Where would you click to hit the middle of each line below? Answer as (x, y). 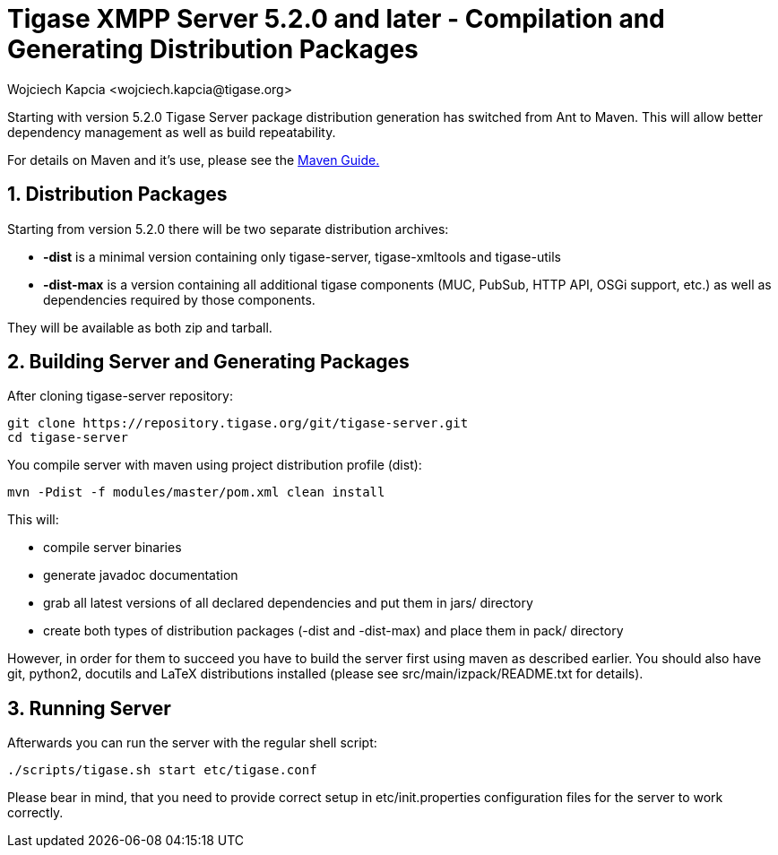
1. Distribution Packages (117, 194)
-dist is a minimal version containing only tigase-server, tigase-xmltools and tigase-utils (302, 256)
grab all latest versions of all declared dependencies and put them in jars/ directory (288, 603)
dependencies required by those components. (179, 299)
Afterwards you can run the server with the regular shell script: (192, 743)
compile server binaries (112, 548)
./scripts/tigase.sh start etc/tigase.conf (162, 770)
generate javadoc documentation (141, 575)
